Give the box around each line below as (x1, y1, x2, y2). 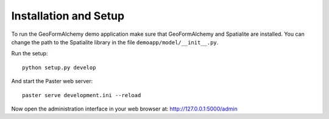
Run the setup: (11, 50, 48, 57)
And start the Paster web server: (11, 78, 93, 85)
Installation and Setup (11, 9, 125, 22)
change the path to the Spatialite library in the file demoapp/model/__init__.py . (11, 38, 219, 46)
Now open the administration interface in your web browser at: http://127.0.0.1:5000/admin (11, 105, 238, 112)
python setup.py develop (22, 64, 96, 71)
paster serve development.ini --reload (22, 92, 141, 98)
